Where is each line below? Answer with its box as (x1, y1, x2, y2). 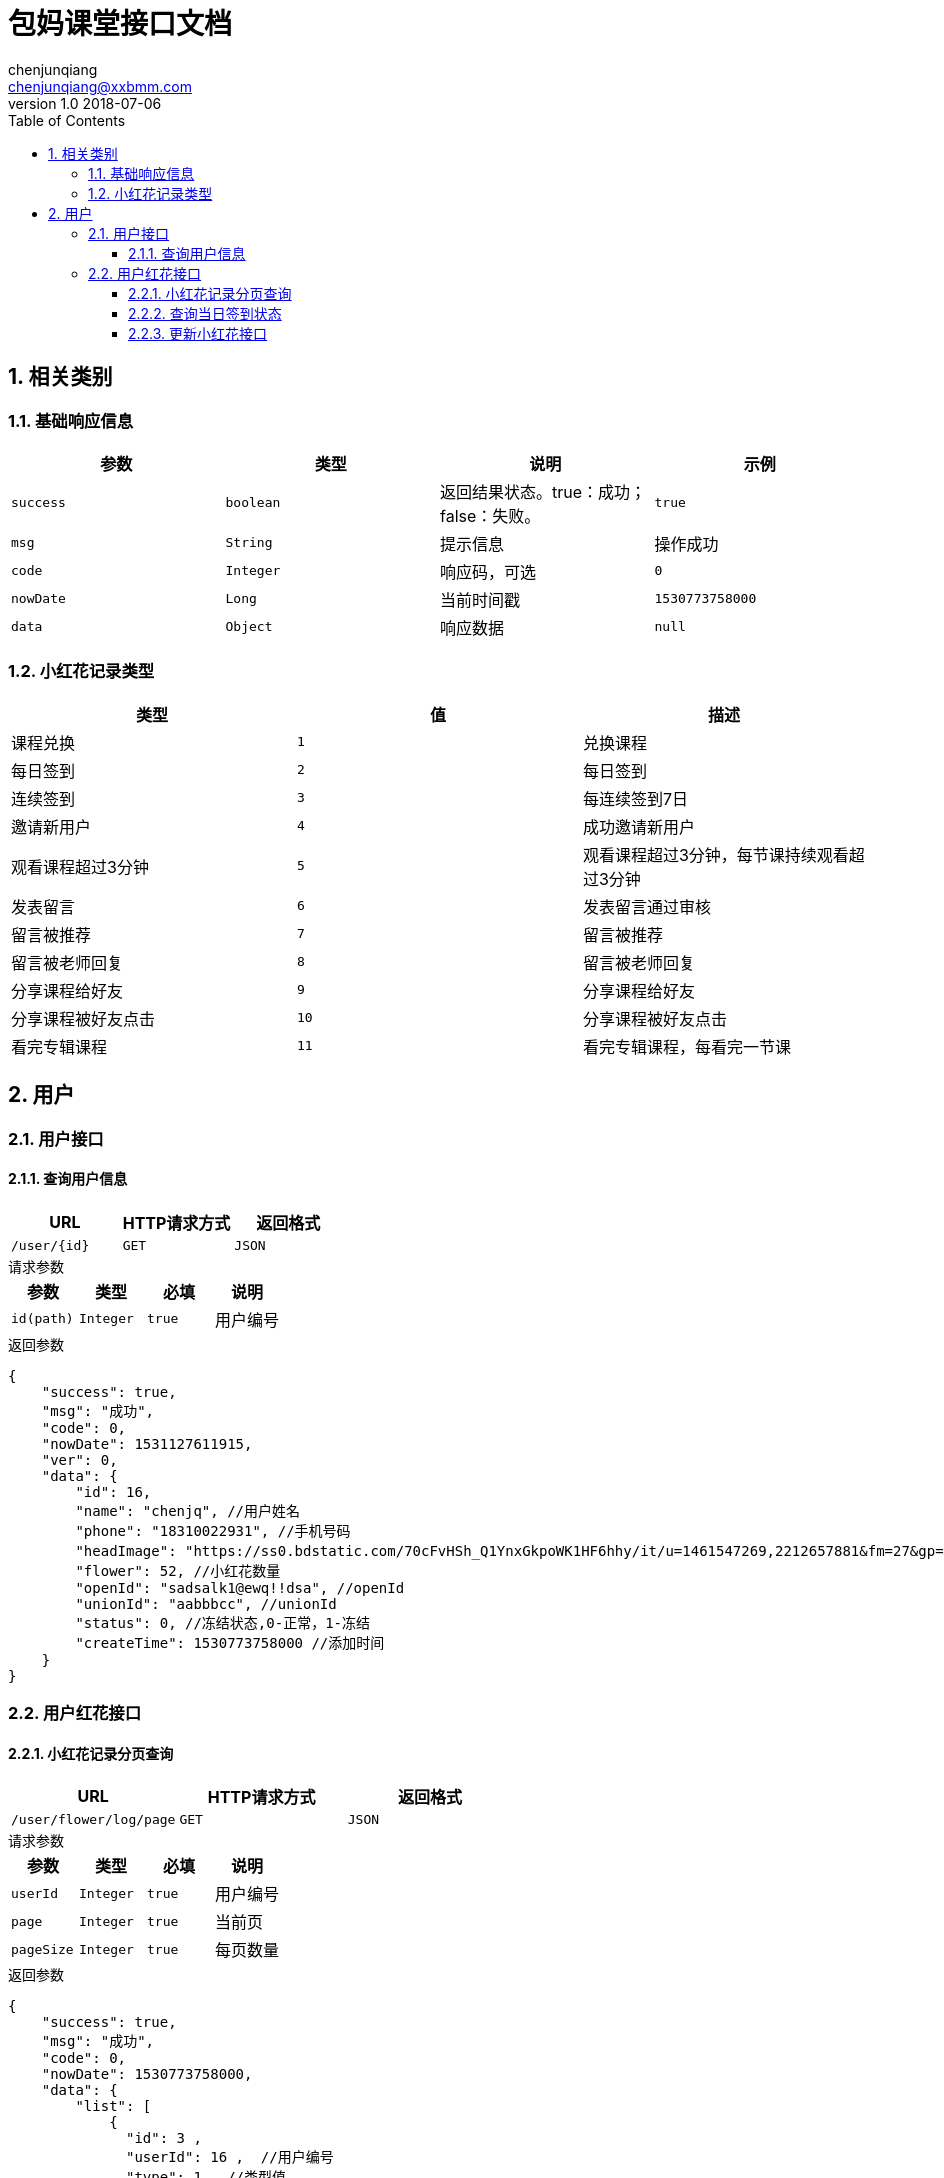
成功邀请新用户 (582, 816, 695, 837)
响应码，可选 (440, 561, 537, 582)
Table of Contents (8, 111, 126, 129)
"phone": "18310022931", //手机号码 (75, 1522, 351, 1539)
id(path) (11, 1311, 74, 1327)
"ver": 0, (41, 1451, 118, 1468)
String (225, 535, 273, 551)
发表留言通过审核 (582, 896, 711, 917)
